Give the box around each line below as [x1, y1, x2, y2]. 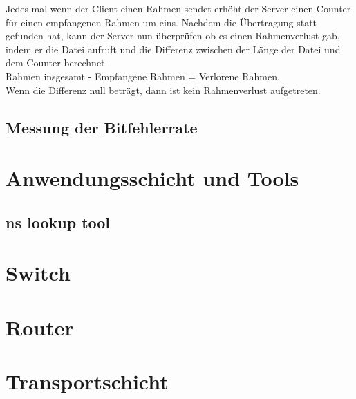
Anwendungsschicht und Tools [6, 164, 299, 192]
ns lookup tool [6, 211, 111, 232]
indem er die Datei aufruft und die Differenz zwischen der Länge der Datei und [6, 41, 341, 56]
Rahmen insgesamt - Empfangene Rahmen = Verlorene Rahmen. [6, 68, 280, 83]
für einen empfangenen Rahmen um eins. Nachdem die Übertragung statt [6, 15, 317, 29]
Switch [6, 259, 71, 287]
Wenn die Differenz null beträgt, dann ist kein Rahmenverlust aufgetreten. [6, 82, 321, 97]
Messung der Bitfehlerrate [6, 116, 198, 138]
